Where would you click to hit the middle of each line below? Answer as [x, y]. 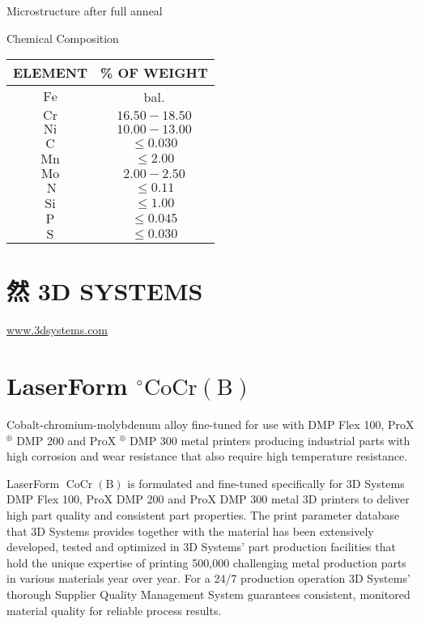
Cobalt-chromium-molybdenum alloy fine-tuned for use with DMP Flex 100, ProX [210, 424]
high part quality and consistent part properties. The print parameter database [203, 515]
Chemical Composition [63, 38]
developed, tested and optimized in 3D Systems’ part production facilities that [201, 547]
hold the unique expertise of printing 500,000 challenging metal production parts [206, 562]
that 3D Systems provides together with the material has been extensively [190, 531]
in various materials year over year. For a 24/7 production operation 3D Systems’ [208, 578]
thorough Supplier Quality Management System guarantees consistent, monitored [208, 594]
